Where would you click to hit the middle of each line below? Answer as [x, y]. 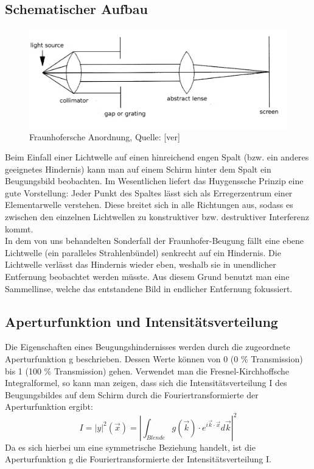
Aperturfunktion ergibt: [49, 406]
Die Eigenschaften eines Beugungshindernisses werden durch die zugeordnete [148, 347]
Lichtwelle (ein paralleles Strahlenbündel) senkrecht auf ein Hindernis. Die [143, 252]
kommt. [19, 228]
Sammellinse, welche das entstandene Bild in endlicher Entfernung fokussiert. [149, 288]
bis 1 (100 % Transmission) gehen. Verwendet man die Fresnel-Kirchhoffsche [147, 371]
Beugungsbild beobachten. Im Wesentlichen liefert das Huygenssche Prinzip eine [154, 181]
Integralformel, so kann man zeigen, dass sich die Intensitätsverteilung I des [146, 383]
